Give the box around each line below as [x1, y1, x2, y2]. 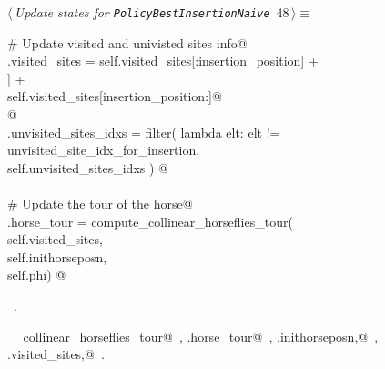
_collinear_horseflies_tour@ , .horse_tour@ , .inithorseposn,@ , [13, 326, 379, 345]
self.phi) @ [7, 265, 66, 284]
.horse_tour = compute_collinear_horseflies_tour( [7, 211, 293, 231]
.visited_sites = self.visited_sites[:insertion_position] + [7, 51, 319, 70]
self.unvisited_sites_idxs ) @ [7, 158, 168, 177]
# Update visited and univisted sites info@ [7, 33, 248, 52]
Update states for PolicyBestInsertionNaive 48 [14, 3, 289, 21]
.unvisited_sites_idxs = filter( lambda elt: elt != [7, 122, 280, 141]
